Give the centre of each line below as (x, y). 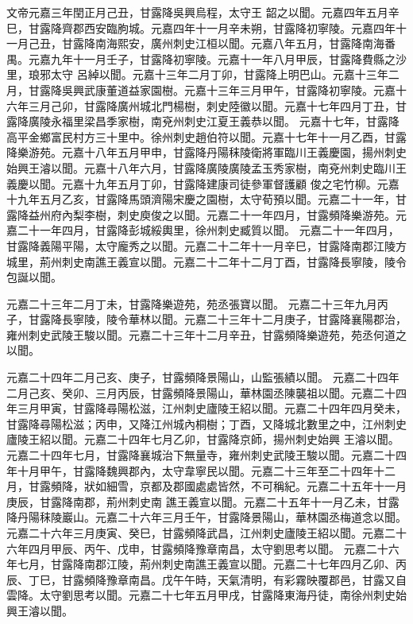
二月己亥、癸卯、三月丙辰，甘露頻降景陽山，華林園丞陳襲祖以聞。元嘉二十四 (206, 392)
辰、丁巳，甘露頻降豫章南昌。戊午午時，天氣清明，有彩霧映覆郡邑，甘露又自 (206, 579)
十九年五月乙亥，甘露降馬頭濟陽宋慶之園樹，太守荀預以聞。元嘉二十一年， (201, 199)
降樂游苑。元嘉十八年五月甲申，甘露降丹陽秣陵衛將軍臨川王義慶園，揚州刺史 (206, 152)
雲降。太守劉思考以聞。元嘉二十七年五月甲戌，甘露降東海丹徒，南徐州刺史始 (206, 595)
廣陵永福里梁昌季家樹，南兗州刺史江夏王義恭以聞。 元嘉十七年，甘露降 (214, 121)
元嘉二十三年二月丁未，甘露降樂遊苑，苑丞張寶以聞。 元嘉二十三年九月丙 (197, 303)
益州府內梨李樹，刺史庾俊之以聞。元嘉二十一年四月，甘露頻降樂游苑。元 (217, 214)
